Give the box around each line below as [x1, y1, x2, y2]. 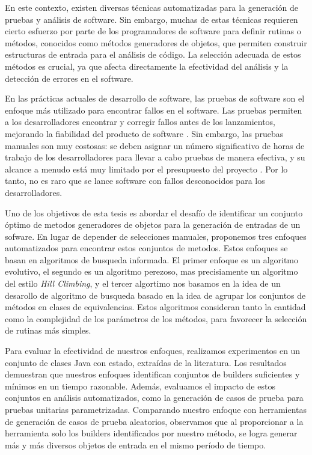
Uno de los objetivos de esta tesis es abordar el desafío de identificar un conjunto [5, 206, 303, 219]
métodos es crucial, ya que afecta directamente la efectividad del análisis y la [5, 60, 289, 72]
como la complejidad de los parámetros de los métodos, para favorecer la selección [5, 312, 307, 325]
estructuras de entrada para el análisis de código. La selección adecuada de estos [5, 48, 301, 61]
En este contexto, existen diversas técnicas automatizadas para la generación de [5, 1, 298, 13]
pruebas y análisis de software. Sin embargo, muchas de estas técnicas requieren [5, 13, 298, 25]
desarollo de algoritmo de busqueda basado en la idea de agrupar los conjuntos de [5, 289, 306, 301]
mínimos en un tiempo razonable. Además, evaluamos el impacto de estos [5, 379, 275, 392]
